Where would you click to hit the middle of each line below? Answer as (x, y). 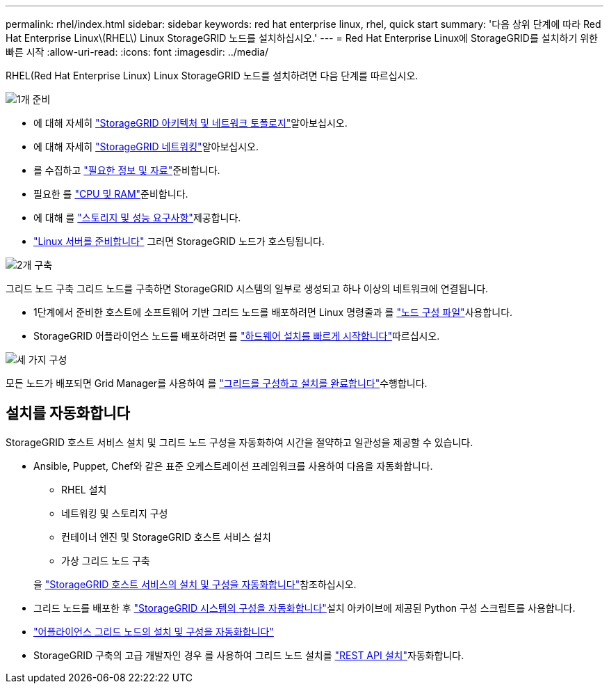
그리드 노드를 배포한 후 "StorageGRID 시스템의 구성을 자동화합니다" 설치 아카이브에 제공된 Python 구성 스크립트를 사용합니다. (304, 608)
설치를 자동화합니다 (68, 413)
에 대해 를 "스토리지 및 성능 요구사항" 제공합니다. (137, 217)
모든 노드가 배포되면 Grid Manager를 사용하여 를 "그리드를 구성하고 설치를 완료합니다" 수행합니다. (217, 383)
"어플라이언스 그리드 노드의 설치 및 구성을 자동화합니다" (154, 631)
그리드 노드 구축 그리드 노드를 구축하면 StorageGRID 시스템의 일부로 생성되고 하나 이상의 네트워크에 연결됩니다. (247, 288)
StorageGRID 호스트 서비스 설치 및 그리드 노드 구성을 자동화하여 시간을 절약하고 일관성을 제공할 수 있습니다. (239, 442)
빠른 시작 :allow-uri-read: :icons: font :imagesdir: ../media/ (137, 52)
